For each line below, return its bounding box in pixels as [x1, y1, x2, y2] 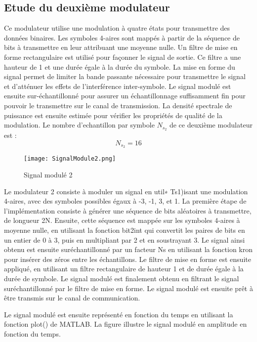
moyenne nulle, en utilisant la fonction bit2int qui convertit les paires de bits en [4, 225, 245, 235]
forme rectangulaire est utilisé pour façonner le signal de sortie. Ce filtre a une [4, 51, 241, 62]
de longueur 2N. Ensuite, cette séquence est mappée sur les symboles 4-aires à [4, 215, 240, 225]
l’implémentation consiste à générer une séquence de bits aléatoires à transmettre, [4, 205, 252, 215]
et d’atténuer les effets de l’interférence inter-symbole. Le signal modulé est [4, 81, 231, 91]
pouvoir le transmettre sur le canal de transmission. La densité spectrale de [4, 100, 232, 110]
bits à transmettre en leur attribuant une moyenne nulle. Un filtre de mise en [4, 42, 238, 52]
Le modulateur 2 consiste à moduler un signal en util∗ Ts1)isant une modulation [4, 186, 248, 196]
